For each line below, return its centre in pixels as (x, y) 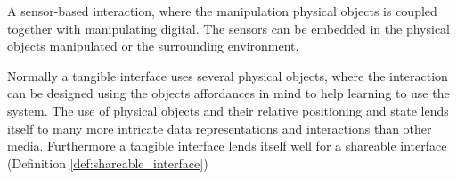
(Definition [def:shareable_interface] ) (108, 163)
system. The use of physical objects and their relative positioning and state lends (228, 110)
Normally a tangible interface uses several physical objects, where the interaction (228, 75)
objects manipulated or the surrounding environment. (153, 46)
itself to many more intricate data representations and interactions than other (220, 128)
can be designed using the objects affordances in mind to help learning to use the (228, 93)
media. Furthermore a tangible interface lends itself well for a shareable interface (227, 146)
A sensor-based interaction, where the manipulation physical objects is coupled (222, 11)
